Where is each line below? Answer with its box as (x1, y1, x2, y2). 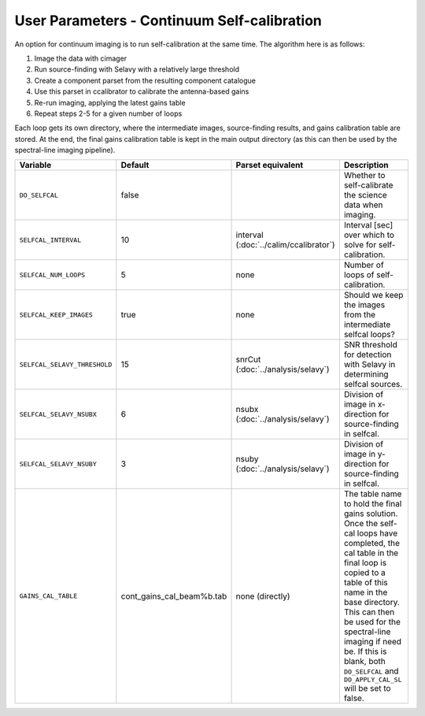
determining (343, 369, 389, 380)
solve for (343, 239, 377, 250)
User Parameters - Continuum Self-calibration (14, 12, 322, 29)
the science (343, 190, 387, 201)
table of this (343, 577, 389, 588)
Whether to (343, 170, 386, 181)
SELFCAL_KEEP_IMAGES (19, 310, 94, 319)
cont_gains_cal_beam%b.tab (120, 591, 227, 602)
